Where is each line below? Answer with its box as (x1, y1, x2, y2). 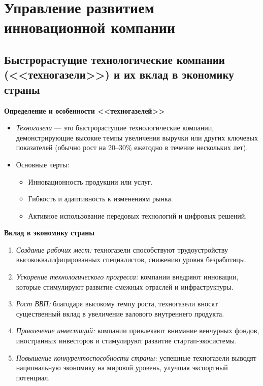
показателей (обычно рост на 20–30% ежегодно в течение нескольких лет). (16, 142, 248, 153)
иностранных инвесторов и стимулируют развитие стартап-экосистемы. (16, 335, 237, 346)
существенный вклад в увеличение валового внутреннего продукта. (16, 308, 224, 319)
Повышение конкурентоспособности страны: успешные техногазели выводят (16, 352, 256, 363)
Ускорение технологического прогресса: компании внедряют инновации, (16, 271, 239, 282)
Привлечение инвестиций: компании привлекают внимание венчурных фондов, (16, 325, 259, 336)
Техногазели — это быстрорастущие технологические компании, (16, 122, 214, 133)
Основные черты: (16, 159, 70, 169)
